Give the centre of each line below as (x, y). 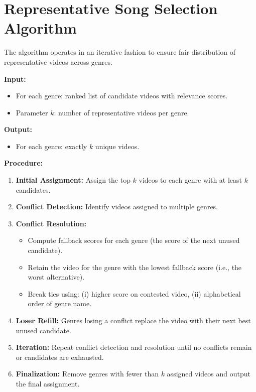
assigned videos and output (209, 374)
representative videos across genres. (58, 61)
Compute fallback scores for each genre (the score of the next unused (134, 240)
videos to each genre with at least (190, 180)
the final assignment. (48, 383)
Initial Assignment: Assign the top (73, 180)
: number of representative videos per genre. (121, 112)
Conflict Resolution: (51, 223)
